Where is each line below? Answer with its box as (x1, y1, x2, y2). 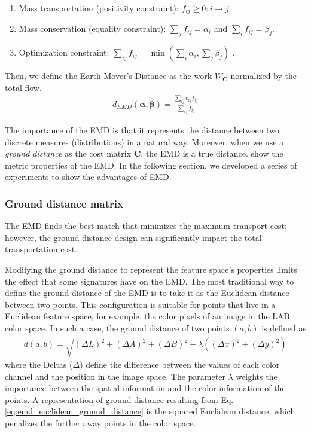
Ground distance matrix (5, 196, 123, 211)
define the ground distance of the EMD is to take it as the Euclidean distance (5, 286, 289, 299)
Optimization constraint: (19, 46, 109, 59)
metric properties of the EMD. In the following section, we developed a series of (5, 158, 297, 171)
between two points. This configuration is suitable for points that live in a (5, 298, 276, 310)
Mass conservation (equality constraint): (19, 22, 166, 35)
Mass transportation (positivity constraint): (19, 2, 179, 14)
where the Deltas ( (5, 358, 73, 371)
